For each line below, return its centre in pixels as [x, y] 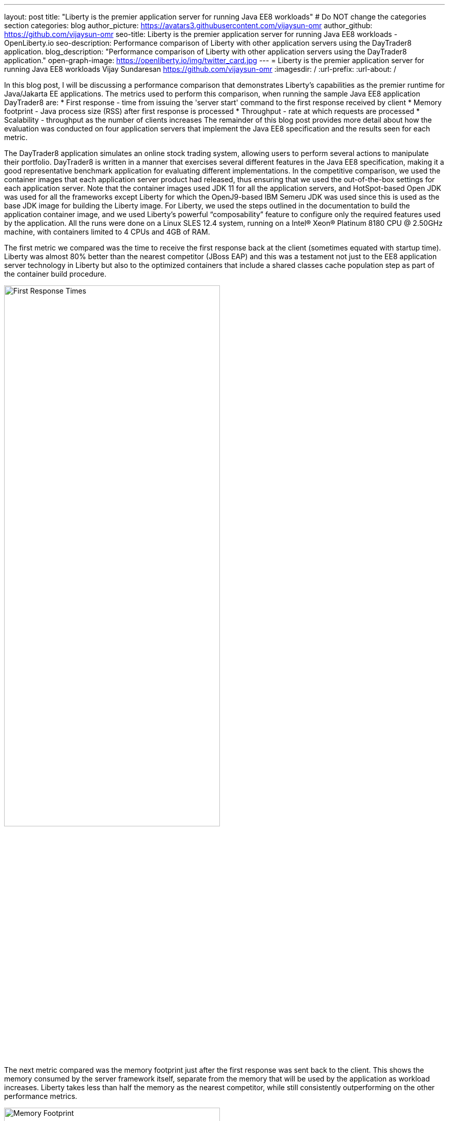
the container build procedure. [55, 274]
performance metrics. [41, 1096]
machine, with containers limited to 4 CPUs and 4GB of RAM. [107, 232]
